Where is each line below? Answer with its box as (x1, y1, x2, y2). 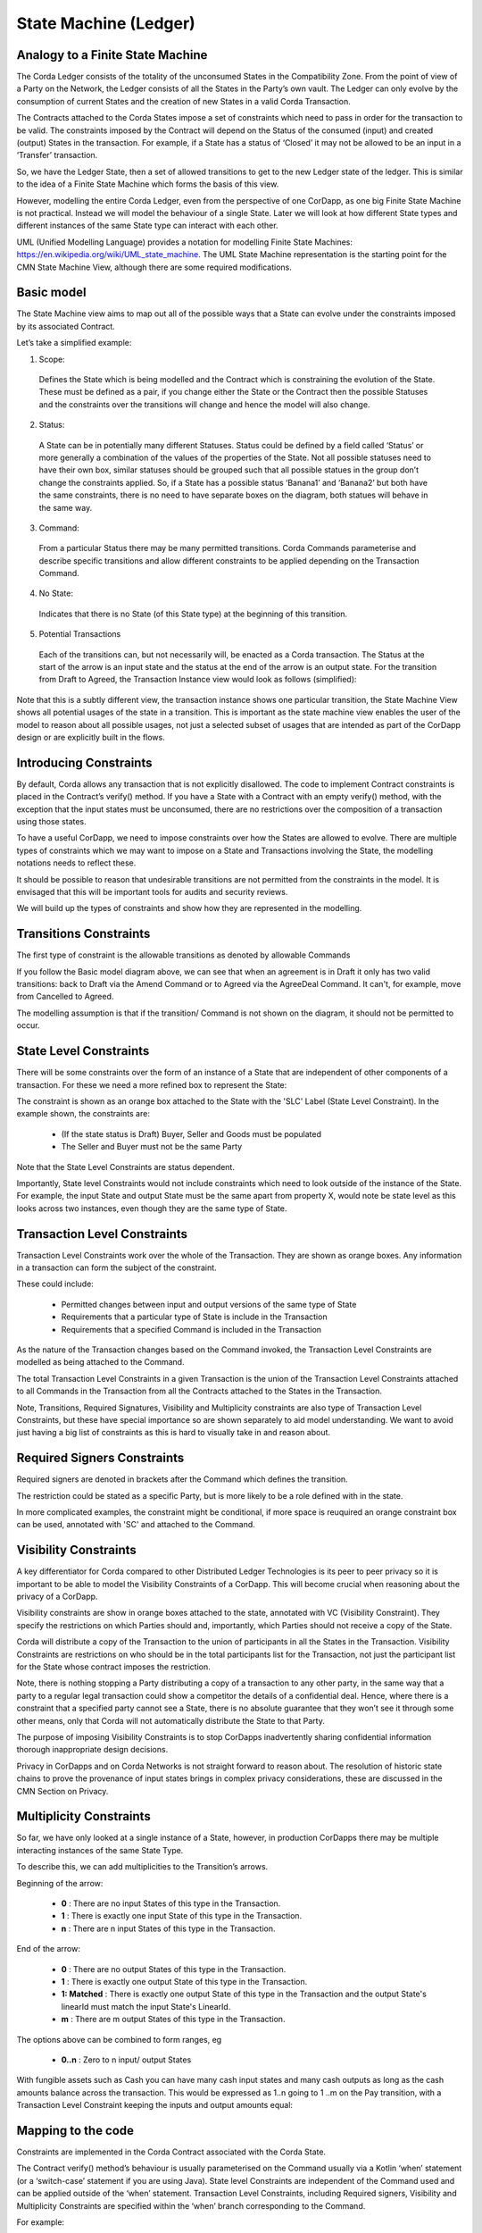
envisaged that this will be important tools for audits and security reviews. (16, 887, 288, 898)
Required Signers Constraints (16, 1451, 185, 1466)
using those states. (16, 816, 87, 827)
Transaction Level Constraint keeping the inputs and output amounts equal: (16, 2100, 294, 2111)
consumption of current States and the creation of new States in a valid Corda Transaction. (16, 96, 352, 106)
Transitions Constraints (16, 926, 151, 941)
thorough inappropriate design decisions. (16, 1744, 169, 1755)
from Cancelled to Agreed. (16, 991, 114, 1002)
